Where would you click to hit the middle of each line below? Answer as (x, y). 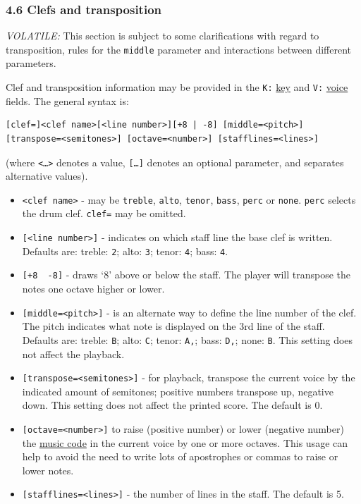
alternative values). (47, 176)
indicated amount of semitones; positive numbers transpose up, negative (178, 391)
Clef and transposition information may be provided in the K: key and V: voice (177, 87)
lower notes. (48, 470)
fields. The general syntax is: (67, 100)
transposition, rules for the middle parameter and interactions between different (178, 49)
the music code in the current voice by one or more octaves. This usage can (185, 442)
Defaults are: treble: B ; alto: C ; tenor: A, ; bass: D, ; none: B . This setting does (188, 339)
